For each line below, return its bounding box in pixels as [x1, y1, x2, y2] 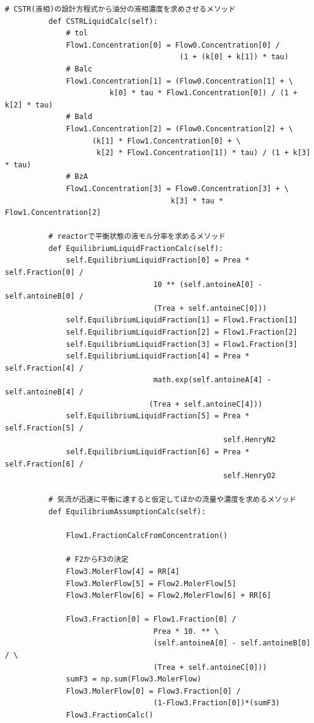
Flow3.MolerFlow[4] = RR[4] [66, 567, 180, 576]
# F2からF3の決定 [66, 555, 129, 564]
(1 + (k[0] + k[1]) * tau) [179, 53, 289, 62]
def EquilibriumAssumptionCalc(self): [48, 507, 206, 516]
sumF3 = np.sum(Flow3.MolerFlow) [66, 675, 202, 684]
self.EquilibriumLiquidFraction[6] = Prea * [66, 447, 249, 456]
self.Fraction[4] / [5, 363, 84, 372]
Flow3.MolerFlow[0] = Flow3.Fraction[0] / [66, 686, 241, 696]
